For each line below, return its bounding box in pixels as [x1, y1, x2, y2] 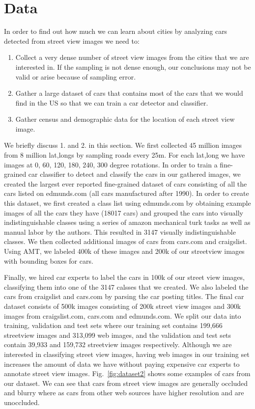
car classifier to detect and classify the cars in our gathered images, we [28, 169, 241, 179]
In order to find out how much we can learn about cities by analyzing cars [4, 26, 227, 36]
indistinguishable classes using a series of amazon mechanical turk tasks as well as [4, 217, 251, 227]
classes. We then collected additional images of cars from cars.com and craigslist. [4, 236, 247, 246]
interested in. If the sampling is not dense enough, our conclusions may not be [15, 61, 251, 72]
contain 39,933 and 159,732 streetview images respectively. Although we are [4, 339, 232, 350]
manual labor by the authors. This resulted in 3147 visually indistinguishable [4, 226, 236, 237]
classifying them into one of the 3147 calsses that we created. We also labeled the [4, 281, 249, 292]
